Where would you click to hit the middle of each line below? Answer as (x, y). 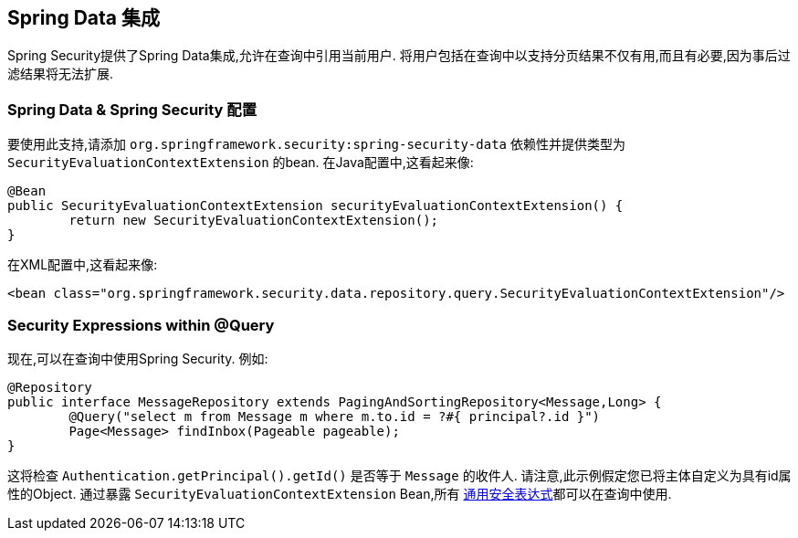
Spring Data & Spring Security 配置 (132, 109)
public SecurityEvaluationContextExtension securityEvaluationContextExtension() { (315, 206)
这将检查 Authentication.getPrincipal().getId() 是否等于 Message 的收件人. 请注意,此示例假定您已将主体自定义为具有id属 (399, 475)
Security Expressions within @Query (141, 325)
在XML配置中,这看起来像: (83, 265)
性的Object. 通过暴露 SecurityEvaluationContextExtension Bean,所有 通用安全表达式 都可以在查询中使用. (340, 493)
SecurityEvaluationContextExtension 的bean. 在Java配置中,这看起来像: (241, 163)
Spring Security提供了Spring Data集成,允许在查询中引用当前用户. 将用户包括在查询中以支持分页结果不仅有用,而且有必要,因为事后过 (399, 56)
